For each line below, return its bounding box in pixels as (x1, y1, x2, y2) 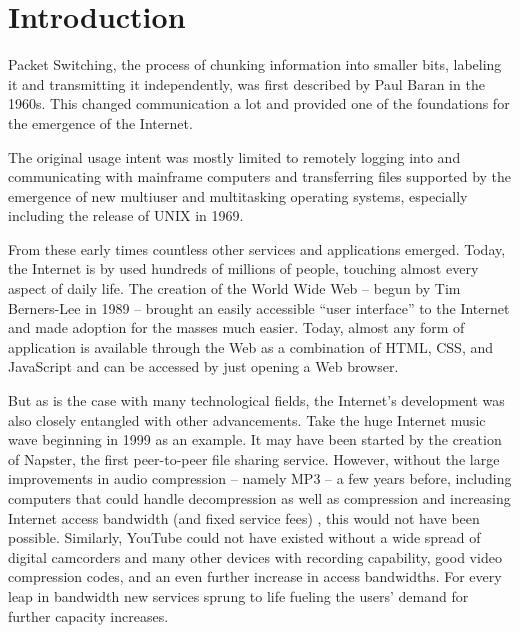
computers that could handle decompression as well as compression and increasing (8, 488, 511, 508)
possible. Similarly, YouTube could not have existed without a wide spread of (8, 527, 481, 548)
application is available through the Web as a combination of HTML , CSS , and (8, 336, 494, 357)
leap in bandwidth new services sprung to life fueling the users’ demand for (8, 585, 469, 606)
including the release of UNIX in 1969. (8, 205, 244, 226)
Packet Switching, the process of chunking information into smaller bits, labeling (8, 54, 502, 75)
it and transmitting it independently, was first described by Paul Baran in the (8, 73, 485, 94)
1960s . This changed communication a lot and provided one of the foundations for (8, 93, 510, 114)
